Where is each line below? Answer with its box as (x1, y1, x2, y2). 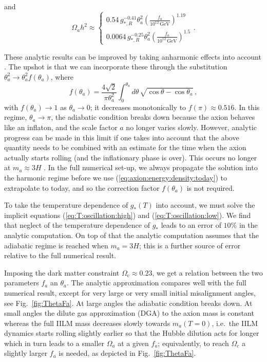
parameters (4, 277, 39, 288)
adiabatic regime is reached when (4, 240, 108, 250)
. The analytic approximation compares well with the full (66, 277, 246, 288)
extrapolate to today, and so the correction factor (4, 182, 160, 193)
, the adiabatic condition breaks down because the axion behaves (51, 112, 255, 122)
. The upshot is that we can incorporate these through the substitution (4, 61, 227, 72)
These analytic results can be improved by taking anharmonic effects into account (4, 51, 261, 62)
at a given (118, 337, 149, 348)
